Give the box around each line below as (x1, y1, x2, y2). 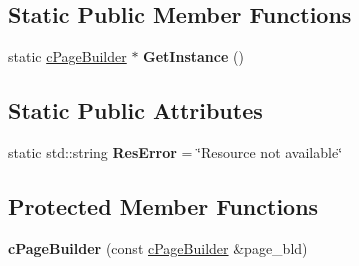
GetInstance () (143, 46, 244, 67)
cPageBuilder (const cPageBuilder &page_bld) (8, 237, 308, 258)
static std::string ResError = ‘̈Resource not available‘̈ (8, 142, 343, 162)
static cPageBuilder (8, 46, 127, 67)
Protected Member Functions (8, 190, 319, 221)
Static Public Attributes (8, 95, 263, 126)
